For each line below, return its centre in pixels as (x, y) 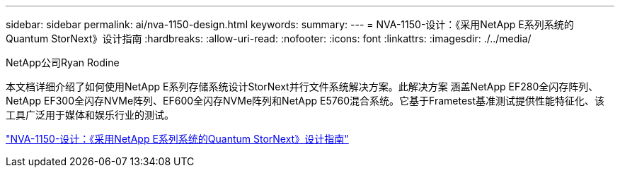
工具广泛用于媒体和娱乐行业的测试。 (90, 115)
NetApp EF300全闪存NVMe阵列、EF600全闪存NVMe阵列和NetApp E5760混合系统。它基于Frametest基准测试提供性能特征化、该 (305, 101)
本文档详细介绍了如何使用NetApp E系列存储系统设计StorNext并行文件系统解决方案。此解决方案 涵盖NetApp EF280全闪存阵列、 (302, 86)
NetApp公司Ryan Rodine (63, 62)
